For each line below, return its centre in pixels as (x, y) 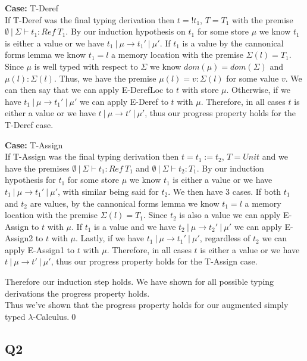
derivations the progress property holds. (77, 293)
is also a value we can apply (230, 215)
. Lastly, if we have (110, 238)
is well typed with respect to (86, 66)
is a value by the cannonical (233, 43)
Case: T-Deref (32, 8)
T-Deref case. (29, 124)
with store (200, 90)
